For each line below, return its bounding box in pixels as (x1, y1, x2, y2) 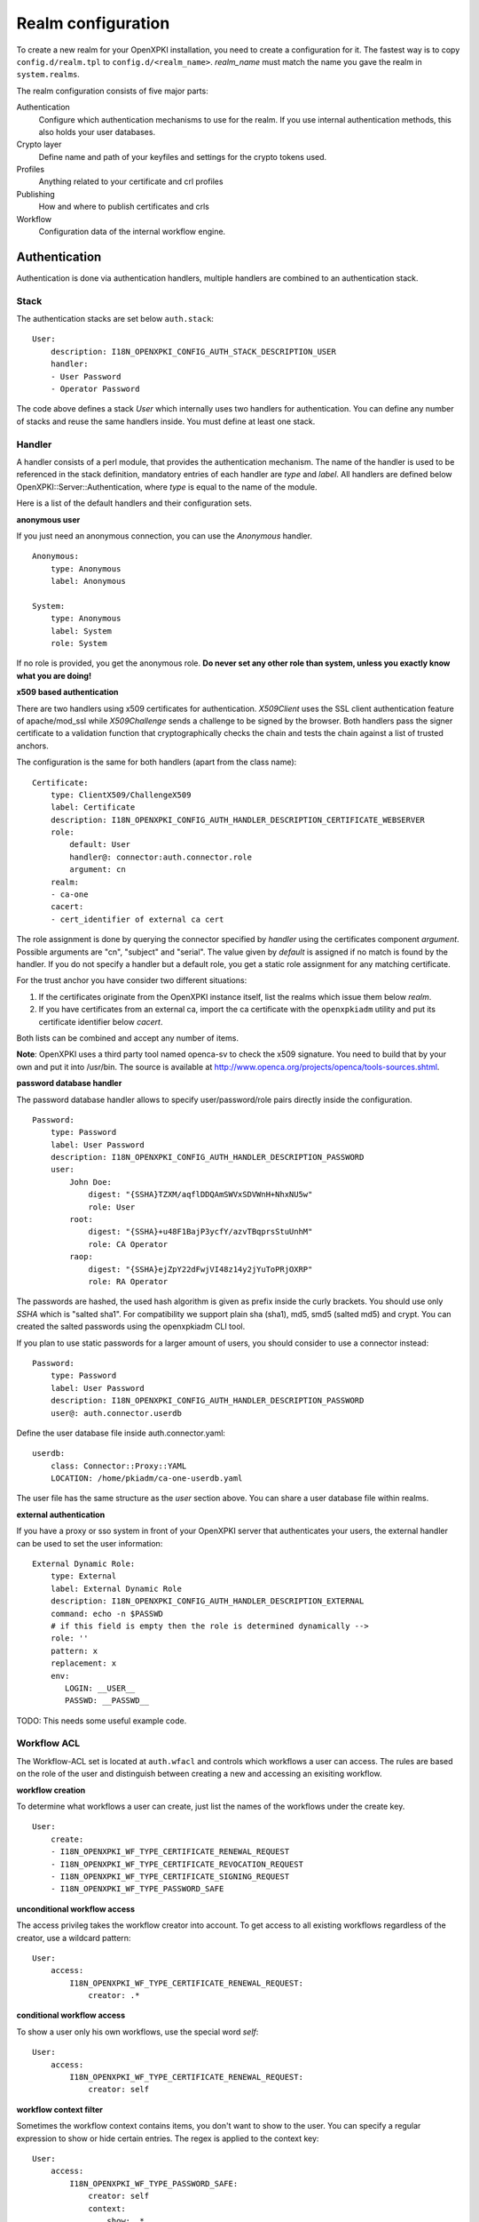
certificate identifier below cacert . (38, 1016, 163, 1027)
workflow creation (16, 1785, 86, 1795)
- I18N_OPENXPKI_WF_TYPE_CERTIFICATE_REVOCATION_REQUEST (50, 1858, 303, 1869)
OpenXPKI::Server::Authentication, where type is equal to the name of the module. (16, 481, 318, 492)
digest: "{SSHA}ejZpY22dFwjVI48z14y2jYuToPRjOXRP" (88, 1264, 313, 1275)
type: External (50, 1571, 117, 1581)
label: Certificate (50, 803, 136, 812)
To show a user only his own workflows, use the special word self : (16, 2026, 259, 2037)
